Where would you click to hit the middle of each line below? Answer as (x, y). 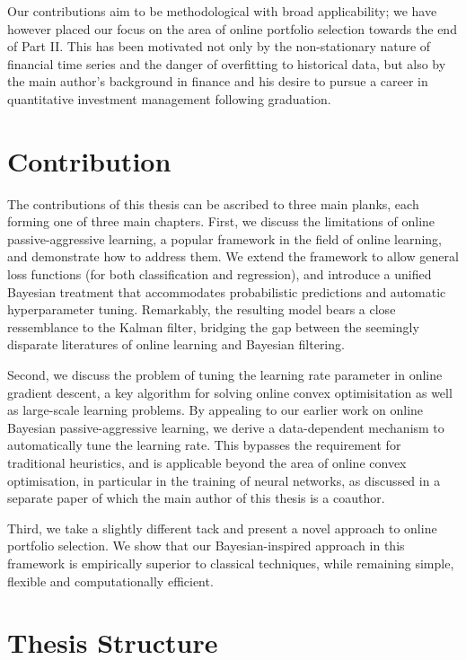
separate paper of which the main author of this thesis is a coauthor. (196, 498)
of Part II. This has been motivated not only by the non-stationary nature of (219, 46)
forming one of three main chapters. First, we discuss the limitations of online (221, 221)
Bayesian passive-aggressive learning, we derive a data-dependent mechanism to (226, 427)
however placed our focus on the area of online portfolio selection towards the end (232, 28)
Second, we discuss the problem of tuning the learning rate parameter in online (225, 375)
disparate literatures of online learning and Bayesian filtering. (176, 344)
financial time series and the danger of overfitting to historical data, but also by (227, 63)
